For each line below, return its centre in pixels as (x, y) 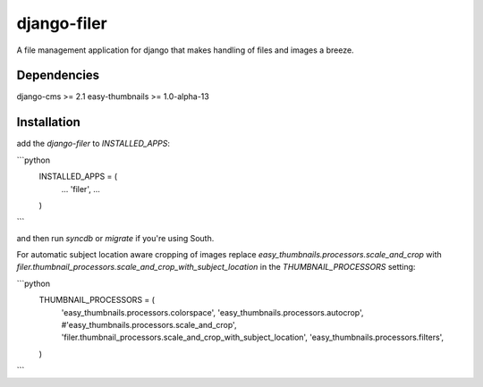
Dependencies (58, 76)
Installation (48, 122)
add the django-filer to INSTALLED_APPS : (93, 144)
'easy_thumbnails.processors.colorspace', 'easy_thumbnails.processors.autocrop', (212, 312)
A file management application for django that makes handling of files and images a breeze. (185, 50)
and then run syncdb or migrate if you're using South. (115, 238)
